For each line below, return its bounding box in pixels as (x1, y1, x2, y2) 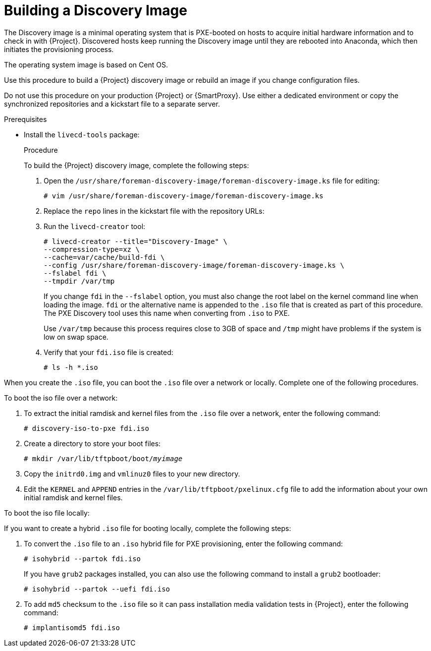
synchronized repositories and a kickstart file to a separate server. (4, 99, 220, 108)
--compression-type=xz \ (44, 245, 140, 253)
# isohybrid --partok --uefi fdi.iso (24, 585, 170, 593)
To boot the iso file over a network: (4, 393, 118, 402)
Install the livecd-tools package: (24, 130, 140, 139)
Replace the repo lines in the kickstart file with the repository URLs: (44, 206, 265, 215)
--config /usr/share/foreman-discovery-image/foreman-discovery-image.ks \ (44, 261, 344, 269)
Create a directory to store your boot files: (24, 439, 161, 448)
